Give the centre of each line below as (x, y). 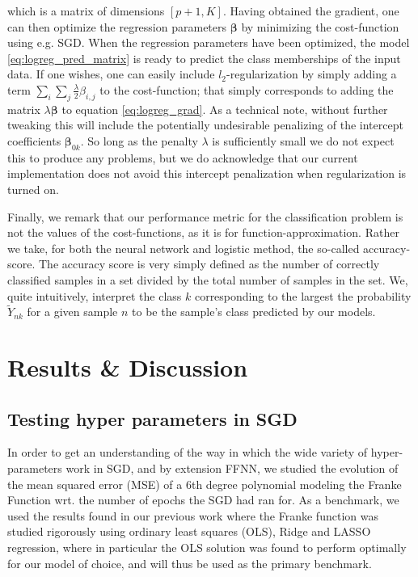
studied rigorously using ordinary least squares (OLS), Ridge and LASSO (189, 531)
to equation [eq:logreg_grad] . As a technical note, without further (225, 109)
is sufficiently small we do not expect (303, 140)
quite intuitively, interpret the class (95, 295)
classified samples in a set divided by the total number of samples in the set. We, (208, 279)
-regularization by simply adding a (312, 74)
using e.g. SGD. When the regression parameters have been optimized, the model (209, 42)
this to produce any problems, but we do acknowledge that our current (183, 157)
